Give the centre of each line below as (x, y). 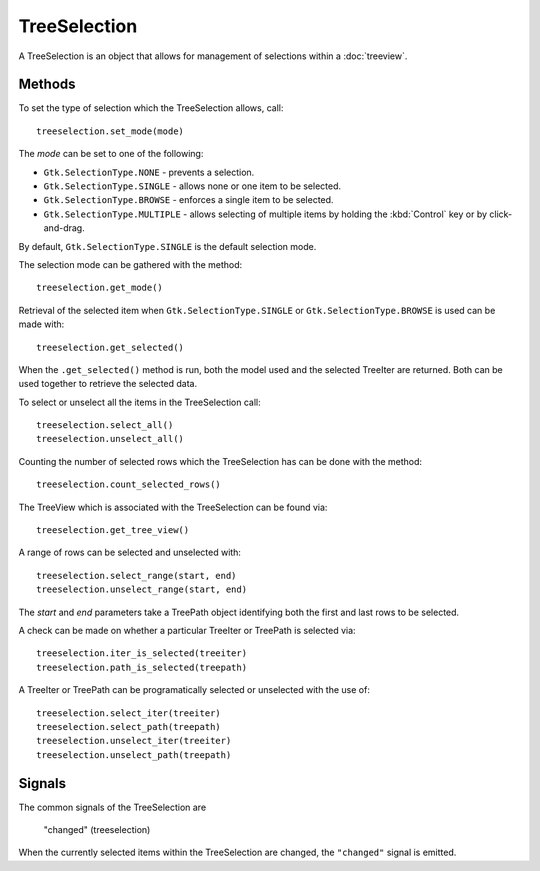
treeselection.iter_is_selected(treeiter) (142, 653)
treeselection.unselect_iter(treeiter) (134, 741)
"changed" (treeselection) (97, 830)
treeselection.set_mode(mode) (110, 131)
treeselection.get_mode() (100, 288)
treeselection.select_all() (105, 425)
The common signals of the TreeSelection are (112, 807)
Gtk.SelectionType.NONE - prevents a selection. (149, 172)
